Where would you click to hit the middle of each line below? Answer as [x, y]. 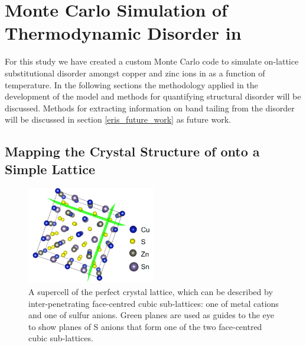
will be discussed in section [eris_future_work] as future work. [118, 119]
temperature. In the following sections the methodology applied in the [131, 84]
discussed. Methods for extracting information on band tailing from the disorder [150, 108]
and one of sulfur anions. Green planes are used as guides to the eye [151, 315]
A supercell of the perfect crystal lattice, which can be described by [151, 292]
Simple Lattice [50, 169]
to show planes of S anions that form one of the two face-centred [145, 326]
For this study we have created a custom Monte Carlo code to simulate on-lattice [152, 61]
